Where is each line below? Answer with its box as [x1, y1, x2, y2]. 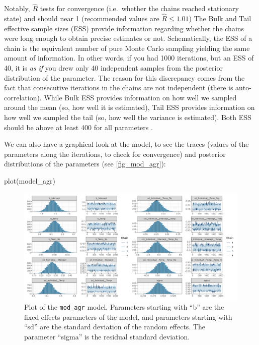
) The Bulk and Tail [189, 13, 251, 24]
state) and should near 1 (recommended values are [4, 13, 159, 24]
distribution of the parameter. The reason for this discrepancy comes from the [4, 72, 245, 83]
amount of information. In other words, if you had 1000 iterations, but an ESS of [4, 52, 254, 63]
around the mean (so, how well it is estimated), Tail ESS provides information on [4, 102, 255, 112]
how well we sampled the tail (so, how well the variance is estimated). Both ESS [4, 111, 251, 122]
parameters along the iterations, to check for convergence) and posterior [4, 148, 226, 159]
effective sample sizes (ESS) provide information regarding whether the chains [4, 23, 244, 33]
